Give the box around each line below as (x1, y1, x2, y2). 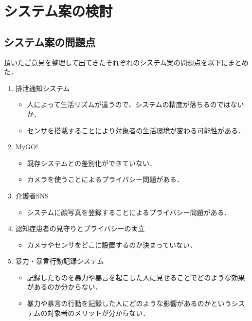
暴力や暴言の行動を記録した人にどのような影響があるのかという (27, 298, 232, 308)
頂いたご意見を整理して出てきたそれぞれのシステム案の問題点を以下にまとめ (4, 57, 249, 67)
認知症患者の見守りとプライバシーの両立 (15, 223, 145, 233)
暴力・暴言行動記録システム (15, 256, 104, 266)
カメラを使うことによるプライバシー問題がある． (27, 174, 183, 184)
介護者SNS (15, 190, 49, 200)
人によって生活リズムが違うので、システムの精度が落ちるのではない (27, 99, 244, 109)
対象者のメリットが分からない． (47, 307, 150, 318)
